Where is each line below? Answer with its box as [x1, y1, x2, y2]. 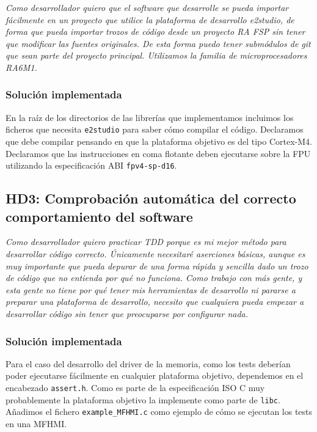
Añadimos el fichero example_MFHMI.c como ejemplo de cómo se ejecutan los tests [5, 405, 313, 418]
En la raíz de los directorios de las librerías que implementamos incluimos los [5, 111, 294, 123]
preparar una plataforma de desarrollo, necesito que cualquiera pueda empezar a [5, 295, 304, 308]
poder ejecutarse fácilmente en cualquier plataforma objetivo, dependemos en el [5, 369, 304, 382]
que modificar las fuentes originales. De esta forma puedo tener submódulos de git [5, 37, 311, 49]
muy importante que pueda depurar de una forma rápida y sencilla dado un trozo [5, 259, 308, 272]
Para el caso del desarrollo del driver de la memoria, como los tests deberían [5, 357, 291, 370]
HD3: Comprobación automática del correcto [5, 189, 296, 208]
